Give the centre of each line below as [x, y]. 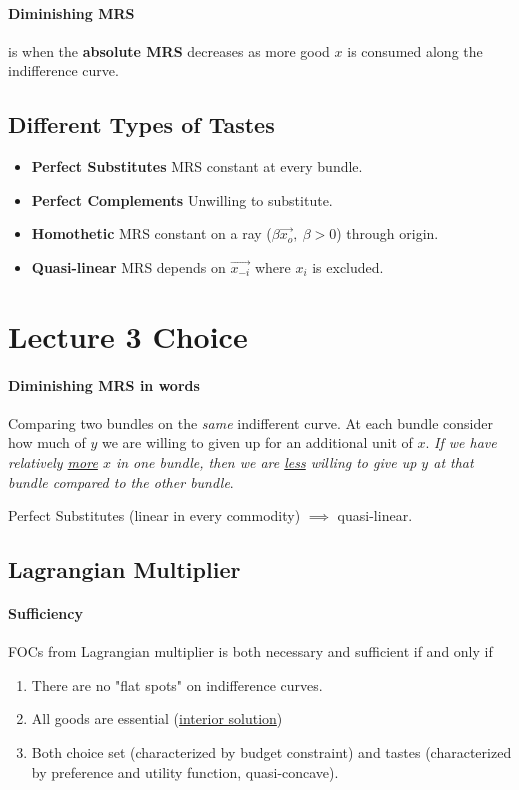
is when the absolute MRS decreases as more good [169, 50]
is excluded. [348, 266]
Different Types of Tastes [141, 124]
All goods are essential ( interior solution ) [157, 718]
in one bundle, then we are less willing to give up [266, 461]
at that [453, 461]
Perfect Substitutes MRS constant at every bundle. [197, 166]
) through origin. [387, 233]
